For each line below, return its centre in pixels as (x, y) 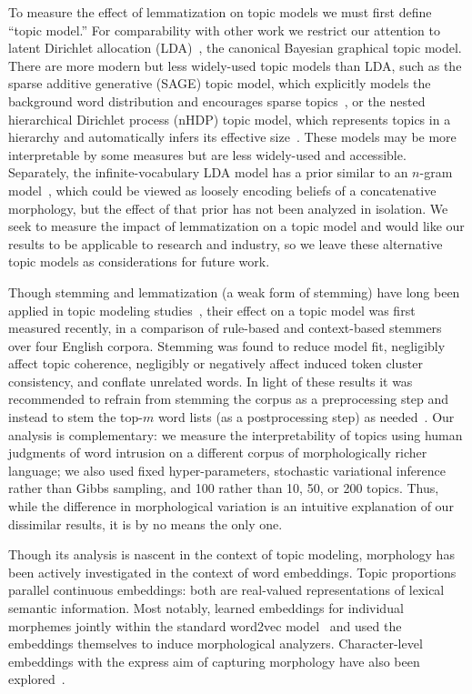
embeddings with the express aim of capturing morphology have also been (214, 661)
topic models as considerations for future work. (139, 262)
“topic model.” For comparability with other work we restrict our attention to (224, 30)
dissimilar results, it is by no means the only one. (146, 523)
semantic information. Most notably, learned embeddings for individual (206, 608)
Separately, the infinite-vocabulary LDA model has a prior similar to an (208, 172)
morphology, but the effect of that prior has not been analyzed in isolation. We (228, 208)
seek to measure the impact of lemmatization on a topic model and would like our (236, 226)
